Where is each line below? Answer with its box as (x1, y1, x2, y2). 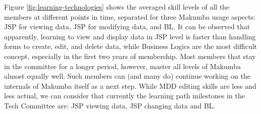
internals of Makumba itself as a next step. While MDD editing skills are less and (4, 80, 256, 91)
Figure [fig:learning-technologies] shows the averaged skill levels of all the (4, 2, 230, 12)
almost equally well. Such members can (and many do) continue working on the (4, 71, 250, 81)
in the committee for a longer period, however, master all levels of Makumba (4, 61, 241, 71)
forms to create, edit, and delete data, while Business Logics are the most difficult (4, 41, 257, 51)
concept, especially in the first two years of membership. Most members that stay (4, 50, 256, 61)
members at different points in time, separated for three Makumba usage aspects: (4, 11, 256, 22)
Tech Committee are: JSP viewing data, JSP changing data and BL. (4, 100, 216, 110)
